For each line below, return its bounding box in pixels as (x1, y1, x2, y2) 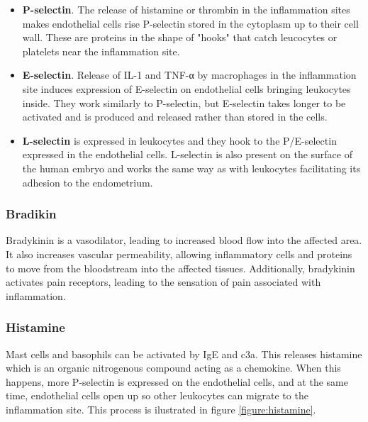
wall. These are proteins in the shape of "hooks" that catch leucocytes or (22, 30, 338, 45)
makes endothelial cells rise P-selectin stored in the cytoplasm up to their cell (22, 16, 359, 30)
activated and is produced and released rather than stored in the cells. (22, 109, 328, 124)
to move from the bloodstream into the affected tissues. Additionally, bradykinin (6, 260, 355, 275)
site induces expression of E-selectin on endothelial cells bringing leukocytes (22, 81, 351, 96)
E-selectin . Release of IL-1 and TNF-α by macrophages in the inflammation (22, 67, 357, 82)
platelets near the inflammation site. (22, 43, 180, 58)
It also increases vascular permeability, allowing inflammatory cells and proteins (6, 246, 352, 261)
